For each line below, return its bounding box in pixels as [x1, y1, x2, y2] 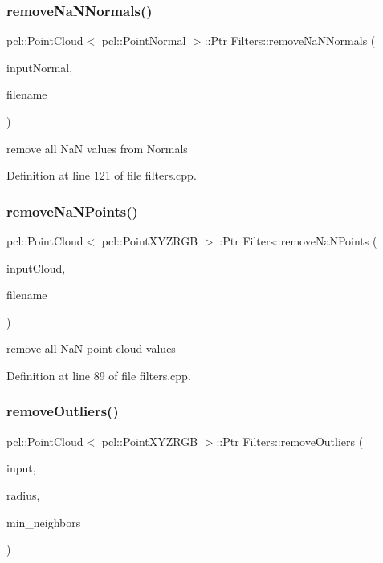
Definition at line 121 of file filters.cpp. [6, 167, 197, 184]
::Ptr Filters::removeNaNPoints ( [216, 233, 377, 249]
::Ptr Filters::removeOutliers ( [216, 432, 364, 449]
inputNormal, [6, 59, 73, 75]
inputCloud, [6, 259, 66, 276]
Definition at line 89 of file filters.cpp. [6, 367, 191, 383]
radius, [6, 486, 40, 503]
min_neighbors [6, 513, 81, 530]
